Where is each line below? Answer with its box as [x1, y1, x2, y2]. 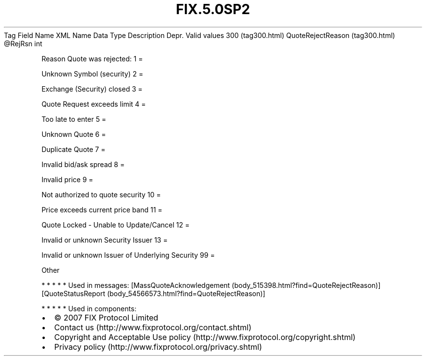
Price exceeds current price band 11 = [41, 205, 162, 214]
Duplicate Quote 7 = [41, 145, 106, 153]
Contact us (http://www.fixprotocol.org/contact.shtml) [54, 322, 252, 332]
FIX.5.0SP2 [176, 1, 250, 18]
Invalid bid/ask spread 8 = [41, 160, 125, 169]
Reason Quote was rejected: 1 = [41, 54, 143, 63]
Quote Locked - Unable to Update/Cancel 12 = [41, 220, 190, 229]
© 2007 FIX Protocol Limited [54, 312, 159, 322]
